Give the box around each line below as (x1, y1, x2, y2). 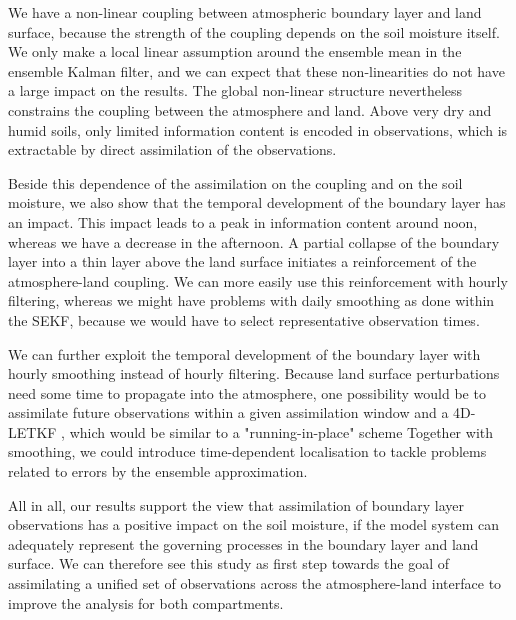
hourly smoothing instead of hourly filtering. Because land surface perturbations (8, 363, 500, 384)
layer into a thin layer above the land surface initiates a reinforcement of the (8, 251, 477, 272)
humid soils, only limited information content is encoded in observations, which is (8, 119, 508, 140)
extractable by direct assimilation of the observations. (8, 139, 337, 160)
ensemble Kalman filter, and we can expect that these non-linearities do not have (8, 60, 505, 81)
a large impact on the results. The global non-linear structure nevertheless (8, 80, 463, 101)
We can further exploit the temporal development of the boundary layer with (8, 343, 481, 364)
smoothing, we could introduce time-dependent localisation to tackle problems (8, 441, 487, 462)
